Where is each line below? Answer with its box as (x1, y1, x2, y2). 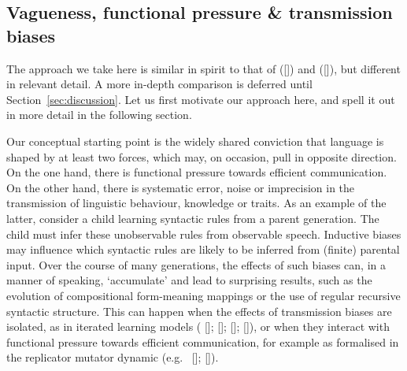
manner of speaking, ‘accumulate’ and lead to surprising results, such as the (6, 272, 372, 288)
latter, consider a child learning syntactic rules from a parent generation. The (6, 210, 379, 226)
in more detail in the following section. (6, 106, 192, 123)
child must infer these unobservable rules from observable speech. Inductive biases (6, 225, 401, 242)
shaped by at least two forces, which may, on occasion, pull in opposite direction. (6, 148, 397, 165)
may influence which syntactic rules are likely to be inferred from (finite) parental (6, 241, 400, 258)
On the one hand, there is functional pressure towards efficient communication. (6, 164, 387, 180)
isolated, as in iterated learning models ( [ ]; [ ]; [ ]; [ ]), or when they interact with (6, 318, 390, 335)
